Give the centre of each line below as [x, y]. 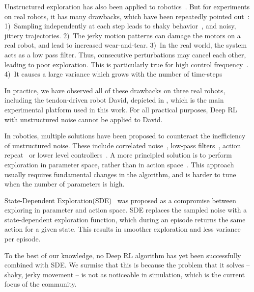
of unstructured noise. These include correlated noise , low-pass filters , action [123, 145]
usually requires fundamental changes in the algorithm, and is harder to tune [120, 174]
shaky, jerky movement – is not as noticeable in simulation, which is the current [125, 274]
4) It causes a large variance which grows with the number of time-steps [113, 74]
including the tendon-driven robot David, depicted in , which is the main [114, 100]
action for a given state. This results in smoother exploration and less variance [123, 229]
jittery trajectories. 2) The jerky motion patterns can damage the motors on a [123, 35]
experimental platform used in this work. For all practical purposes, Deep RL [121, 109]
